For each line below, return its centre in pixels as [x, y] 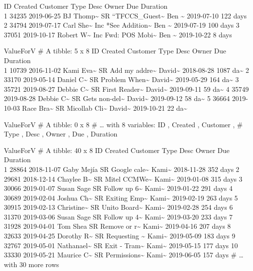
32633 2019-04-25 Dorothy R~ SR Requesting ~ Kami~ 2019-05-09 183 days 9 [120, 236]
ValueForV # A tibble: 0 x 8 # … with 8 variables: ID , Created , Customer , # [123, 124]
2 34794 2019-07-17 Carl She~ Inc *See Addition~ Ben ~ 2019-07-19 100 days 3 [122, 25]
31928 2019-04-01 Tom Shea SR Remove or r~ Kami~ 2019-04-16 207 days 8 [117, 226]
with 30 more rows [32, 264]
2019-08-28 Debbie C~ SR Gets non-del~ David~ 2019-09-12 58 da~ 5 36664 [117, 98]
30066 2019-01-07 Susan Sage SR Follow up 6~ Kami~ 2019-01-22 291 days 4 [118, 188]
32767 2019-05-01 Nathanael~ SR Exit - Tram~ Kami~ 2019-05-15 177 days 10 [121, 245]
